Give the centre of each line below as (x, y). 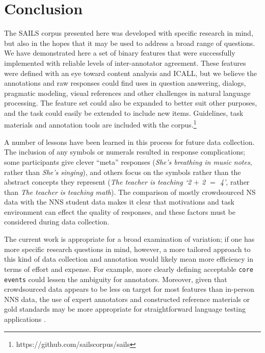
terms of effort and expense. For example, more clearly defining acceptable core (129, 269)
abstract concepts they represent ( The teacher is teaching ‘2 (98, 182)
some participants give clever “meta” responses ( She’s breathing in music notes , (128, 161)
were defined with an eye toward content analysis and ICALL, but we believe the (131, 73)
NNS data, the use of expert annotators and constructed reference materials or (127, 299)
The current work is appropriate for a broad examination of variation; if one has (129, 239)
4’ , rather (235, 182)
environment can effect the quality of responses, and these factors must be (120, 211)
